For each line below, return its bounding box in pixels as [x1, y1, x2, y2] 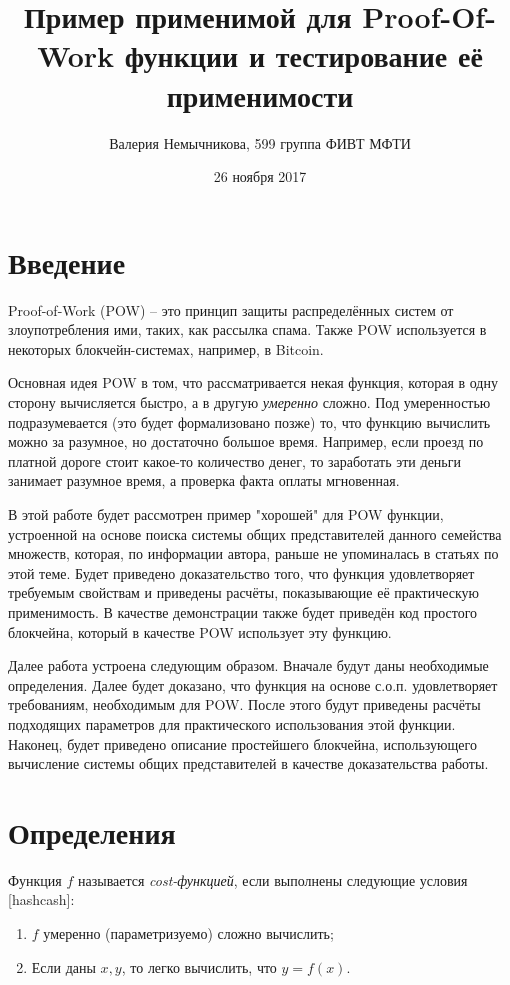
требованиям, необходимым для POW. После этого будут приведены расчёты [8, 694, 481, 715]
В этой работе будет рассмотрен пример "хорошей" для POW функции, [8, 503, 444, 524]
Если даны [31, 956, 96, 977]
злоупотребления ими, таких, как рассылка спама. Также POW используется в [8, 319, 487, 340]
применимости [166, 74, 354, 115]
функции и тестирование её [124, 35, 483, 76]
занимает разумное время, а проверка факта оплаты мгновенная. [8, 470, 400, 491]
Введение [8, 241, 126, 282]
